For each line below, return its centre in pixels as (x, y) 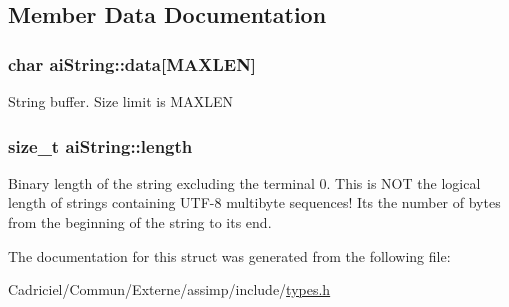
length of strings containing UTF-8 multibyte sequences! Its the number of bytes (254, 202)
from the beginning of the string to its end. (140, 222)
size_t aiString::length (100, 145)
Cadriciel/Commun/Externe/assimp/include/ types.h (169, 289)
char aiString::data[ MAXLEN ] (132, 63)
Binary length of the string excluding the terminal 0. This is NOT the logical (244, 182)
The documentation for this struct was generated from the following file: (229, 255)
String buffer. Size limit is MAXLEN (120, 101)
